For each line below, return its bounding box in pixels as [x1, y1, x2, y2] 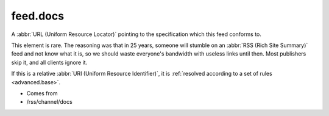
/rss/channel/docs [26, 98, 73, 106]
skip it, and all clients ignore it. [11, 59, 88, 66]
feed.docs [11, 9, 64, 23]
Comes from [26, 89, 58, 97]
